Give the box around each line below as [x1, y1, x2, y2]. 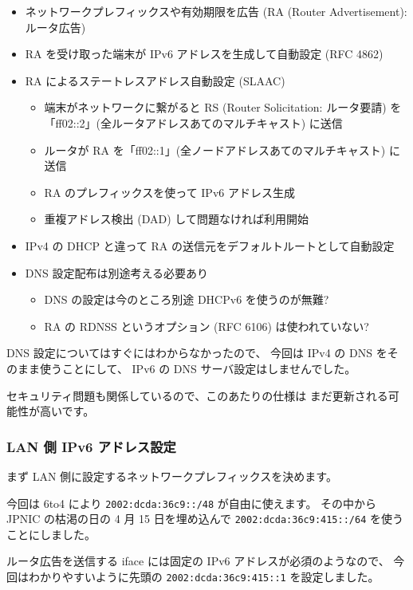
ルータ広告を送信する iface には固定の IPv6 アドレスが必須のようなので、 [6, 553, 390, 569]
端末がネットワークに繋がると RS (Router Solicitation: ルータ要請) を [44, 99, 402, 116]
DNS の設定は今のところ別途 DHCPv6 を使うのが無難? [44, 291, 329, 308]
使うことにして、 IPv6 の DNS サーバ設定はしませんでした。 [39, 360, 356, 376]
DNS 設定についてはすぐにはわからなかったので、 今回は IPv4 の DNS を [6, 344, 387, 361]
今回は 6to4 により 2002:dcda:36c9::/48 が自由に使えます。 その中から [6, 494, 377, 511]
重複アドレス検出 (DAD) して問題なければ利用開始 [44, 210, 309, 227]
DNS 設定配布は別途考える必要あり [25, 264, 209, 281]
